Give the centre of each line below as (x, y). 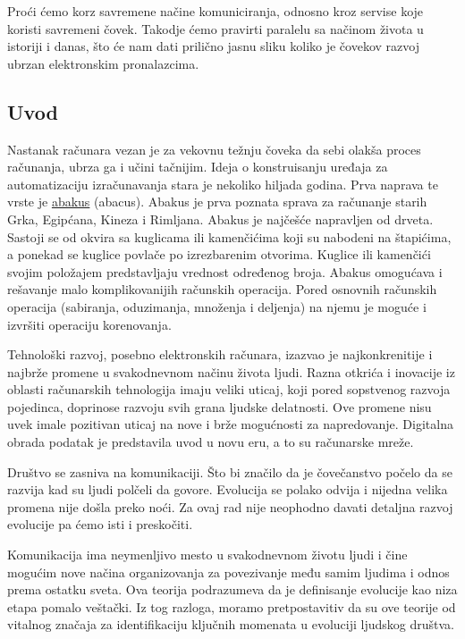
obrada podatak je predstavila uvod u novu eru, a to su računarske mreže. (211, 442)
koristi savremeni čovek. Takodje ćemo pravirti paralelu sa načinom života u (216, 28)
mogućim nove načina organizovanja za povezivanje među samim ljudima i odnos (228, 572)
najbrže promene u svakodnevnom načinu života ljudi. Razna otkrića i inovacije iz (231, 371)
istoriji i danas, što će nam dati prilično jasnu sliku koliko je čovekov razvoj (213, 46)
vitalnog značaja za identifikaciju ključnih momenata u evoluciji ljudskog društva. (231, 624)
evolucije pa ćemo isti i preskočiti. (100, 524)
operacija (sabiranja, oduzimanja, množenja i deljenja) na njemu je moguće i (217, 306)
